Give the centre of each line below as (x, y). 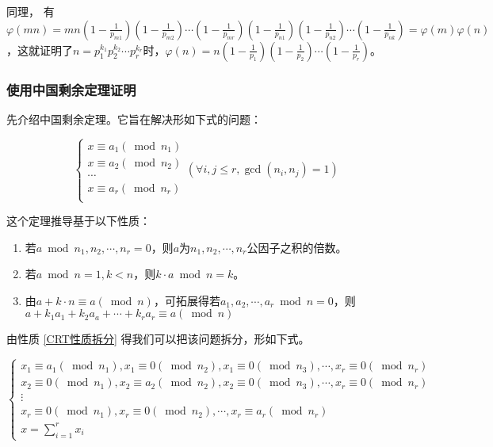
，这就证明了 (40, 50)
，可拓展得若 (187, 300)
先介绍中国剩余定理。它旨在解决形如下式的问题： (134, 118)
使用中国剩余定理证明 (71, 89)
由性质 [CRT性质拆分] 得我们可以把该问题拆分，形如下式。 (158, 339)
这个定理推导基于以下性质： (78, 221)
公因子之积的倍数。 (297, 247)
